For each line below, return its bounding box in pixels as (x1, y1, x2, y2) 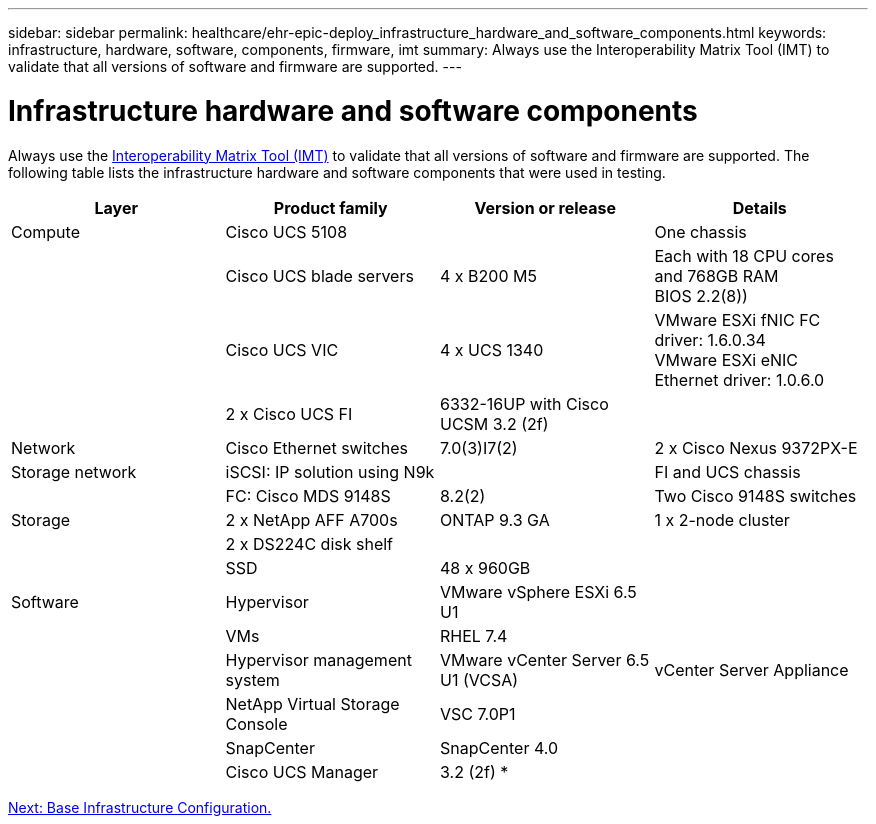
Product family (273, 197, 388, 218)
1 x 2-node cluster (654, 509, 790, 530)
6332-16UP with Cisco (440, 393, 609, 414)
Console (225, 713, 288, 734)
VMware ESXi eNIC (654, 349, 799, 370)
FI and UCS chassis (654, 461, 801, 482)
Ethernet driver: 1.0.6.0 (654, 369, 825, 390)
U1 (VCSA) (440, 669, 519, 690)
